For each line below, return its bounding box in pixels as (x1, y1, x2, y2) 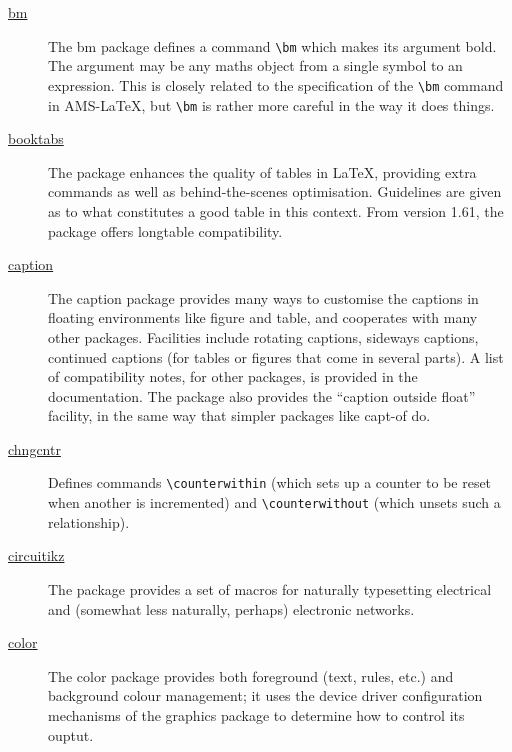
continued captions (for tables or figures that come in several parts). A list (48, 346, 504, 367)
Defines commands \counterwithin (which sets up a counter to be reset (48, 472, 492, 493)
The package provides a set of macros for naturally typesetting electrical (48, 578, 492, 599)
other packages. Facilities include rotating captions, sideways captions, (48, 326, 479, 347)
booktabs (8, 128, 64, 149)
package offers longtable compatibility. (48, 220, 283, 241)
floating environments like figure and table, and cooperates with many (48, 307, 478, 328)
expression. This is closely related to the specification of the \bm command (48, 74, 504, 95)
